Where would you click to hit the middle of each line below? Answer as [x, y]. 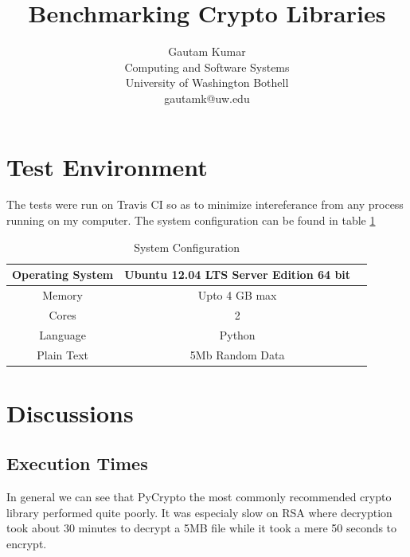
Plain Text [63, 354]
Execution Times [77, 463]
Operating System [63, 275]
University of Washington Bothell [207, 82]
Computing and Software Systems [207, 67]
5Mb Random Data [237, 354]
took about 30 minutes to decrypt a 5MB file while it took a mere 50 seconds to [202, 528]
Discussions [70, 412]
